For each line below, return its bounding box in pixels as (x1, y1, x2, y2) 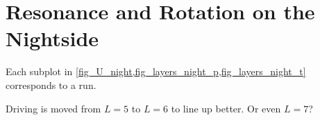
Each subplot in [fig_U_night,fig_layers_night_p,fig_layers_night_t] (6, 64, 306, 79)
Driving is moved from (6, 101, 101, 115)
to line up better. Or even (171, 101, 281, 115)
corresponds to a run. (6, 77, 96, 92)
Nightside (6, 24, 99, 52)
